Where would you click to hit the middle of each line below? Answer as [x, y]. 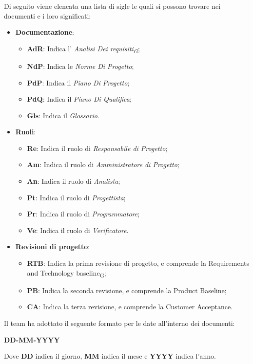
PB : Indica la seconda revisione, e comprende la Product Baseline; [127, 290]
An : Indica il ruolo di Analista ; [74, 181]
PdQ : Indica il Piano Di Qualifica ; [79, 99]
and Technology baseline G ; [67, 273]
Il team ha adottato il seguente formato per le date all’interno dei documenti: [119, 323]
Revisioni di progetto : [53, 246]
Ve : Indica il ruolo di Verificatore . [78, 230]
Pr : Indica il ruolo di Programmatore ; [83, 214]
